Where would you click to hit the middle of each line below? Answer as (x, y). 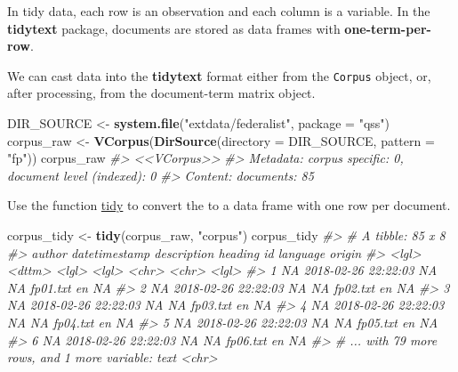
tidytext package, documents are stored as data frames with (174, 28)
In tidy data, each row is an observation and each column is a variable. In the (219, 11)
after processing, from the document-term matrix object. (161, 93)
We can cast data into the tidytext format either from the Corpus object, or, (219, 75)
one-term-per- (388, 28)
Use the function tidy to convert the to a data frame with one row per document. (229, 205)
